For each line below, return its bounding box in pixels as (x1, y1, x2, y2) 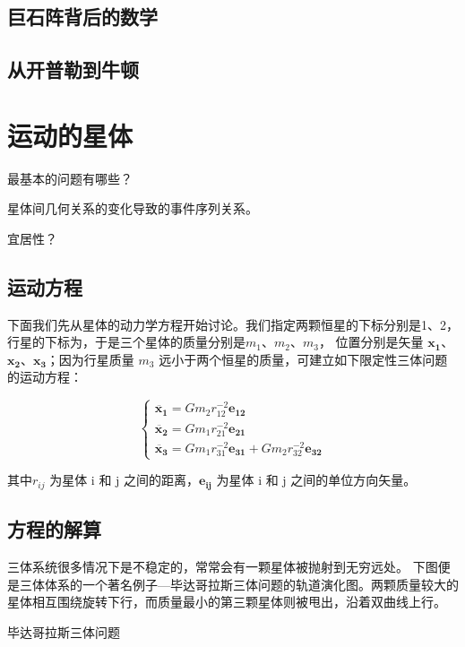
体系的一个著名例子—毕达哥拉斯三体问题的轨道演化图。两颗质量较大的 (44, 574, 459, 593)
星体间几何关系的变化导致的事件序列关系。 (7, 199, 258, 218)
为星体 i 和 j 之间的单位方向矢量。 (216, 470, 417, 489)
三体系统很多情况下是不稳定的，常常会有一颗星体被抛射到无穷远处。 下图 (7, 557, 438, 576)
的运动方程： (7, 367, 82, 386)
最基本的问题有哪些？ (7, 168, 133, 187)
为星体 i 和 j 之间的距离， (49, 470, 200, 489)
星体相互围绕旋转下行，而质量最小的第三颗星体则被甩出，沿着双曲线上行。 (7, 592, 446, 611)
